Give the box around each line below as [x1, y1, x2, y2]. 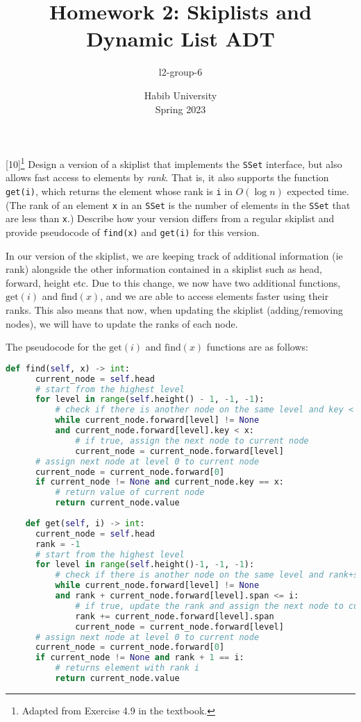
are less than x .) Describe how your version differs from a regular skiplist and [6, 211, 335, 226]
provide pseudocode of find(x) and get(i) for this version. [6, 224, 260, 239]
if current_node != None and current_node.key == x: [35, 477, 284, 487]
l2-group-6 [158, 65, 203, 79]
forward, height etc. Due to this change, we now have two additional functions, [6, 275, 341, 289]
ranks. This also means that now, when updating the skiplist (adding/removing [6, 303, 343, 317]
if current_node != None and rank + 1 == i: [35, 653, 244, 663]
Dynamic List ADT [86, 24, 275, 53]
